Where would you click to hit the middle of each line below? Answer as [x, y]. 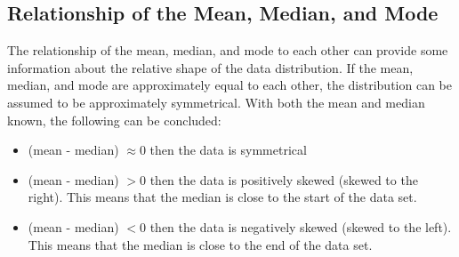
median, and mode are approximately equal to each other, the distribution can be [229, 85]
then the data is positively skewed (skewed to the [284, 179]
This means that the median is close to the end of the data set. [200, 244]
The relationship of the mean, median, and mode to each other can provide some [228, 50]
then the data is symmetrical [228, 150]
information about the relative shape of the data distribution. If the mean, [210, 67]
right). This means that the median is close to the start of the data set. [222, 197]
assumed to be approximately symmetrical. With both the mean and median [216, 102]
